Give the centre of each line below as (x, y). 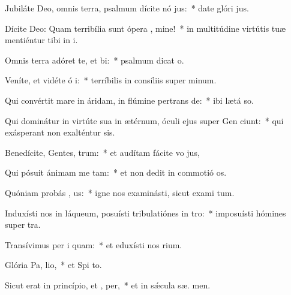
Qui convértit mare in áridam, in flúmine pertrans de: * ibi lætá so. (129, 100)
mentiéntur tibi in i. (41, 40)
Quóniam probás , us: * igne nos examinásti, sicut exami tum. (120, 192)
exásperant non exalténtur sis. (60, 132)
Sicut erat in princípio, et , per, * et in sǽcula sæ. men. (108, 285)
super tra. (23, 225)
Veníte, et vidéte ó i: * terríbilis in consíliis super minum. (111, 80)
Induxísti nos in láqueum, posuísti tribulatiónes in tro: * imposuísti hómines (145, 213)
